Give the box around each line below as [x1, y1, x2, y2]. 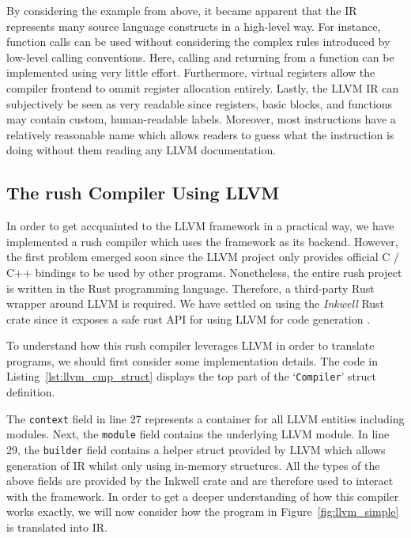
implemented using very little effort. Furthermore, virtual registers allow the [6, 64, 375, 81]
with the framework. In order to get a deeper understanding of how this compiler [6, 487, 399, 504]
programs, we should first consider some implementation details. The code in [6, 352, 378, 369]
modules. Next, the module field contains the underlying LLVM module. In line [6, 426, 390, 442]
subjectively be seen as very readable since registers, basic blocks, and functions [6, 95, 393, 112]
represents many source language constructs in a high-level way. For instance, [6, 17, 381, 34]
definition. [6, 384, 55, 400]
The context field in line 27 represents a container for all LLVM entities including [6, 410, 405, 426]
